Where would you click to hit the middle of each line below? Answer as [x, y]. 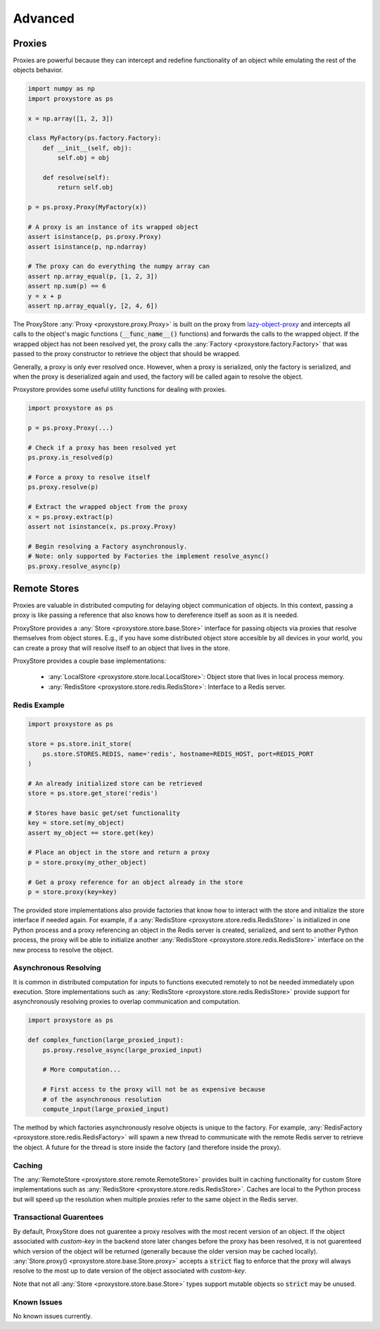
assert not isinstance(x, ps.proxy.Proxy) [102, 527]
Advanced [44, 18]
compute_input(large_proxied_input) [106, 1109]
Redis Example [39, 705]
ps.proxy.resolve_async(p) [74, 566]
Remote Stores [46, 588]
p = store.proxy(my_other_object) [87, 862]
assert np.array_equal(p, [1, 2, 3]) [93, 276]
